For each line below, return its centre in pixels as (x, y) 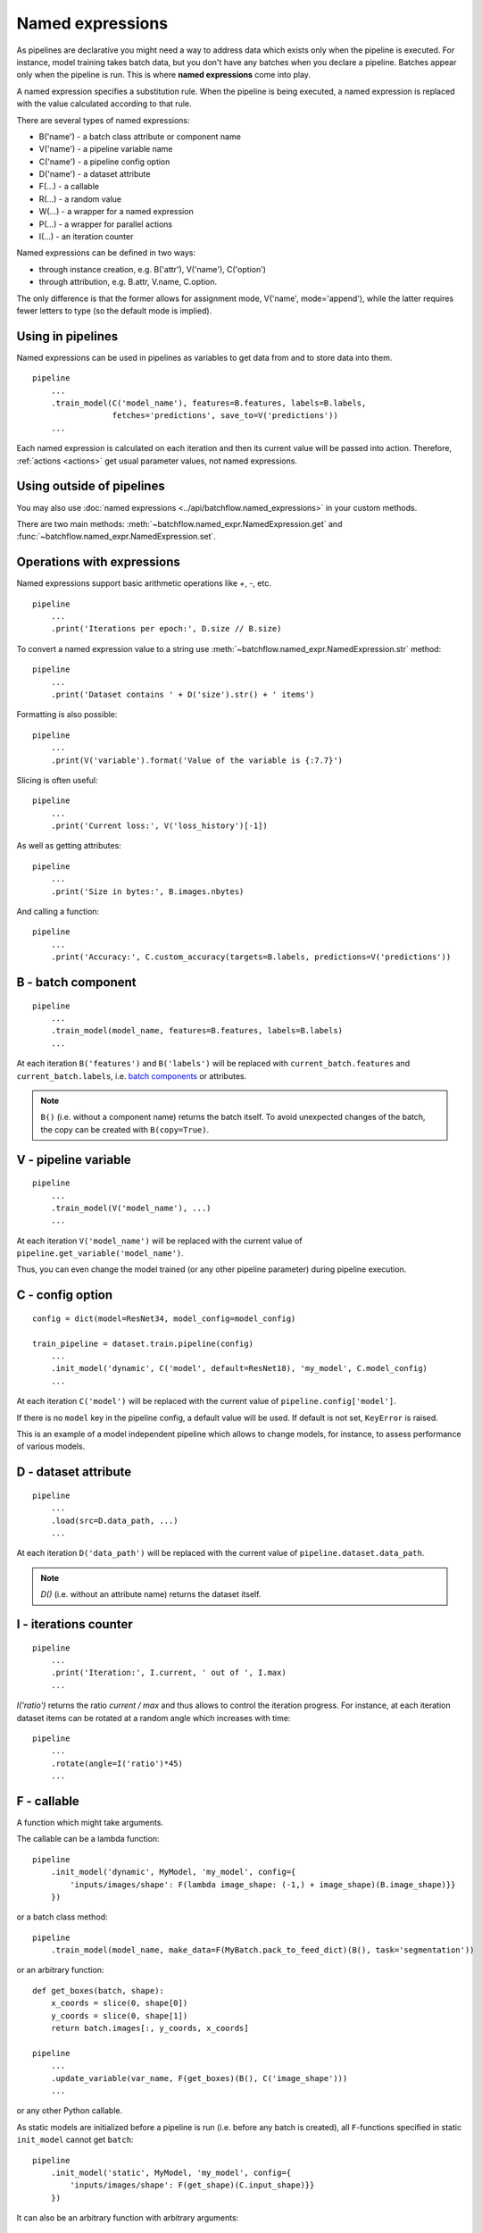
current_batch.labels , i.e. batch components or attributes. (132, 1075)
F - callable (48, 1801)
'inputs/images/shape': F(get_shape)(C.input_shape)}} (192, 2185)
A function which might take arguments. (90, 1822)
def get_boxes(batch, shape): (99, 1990)
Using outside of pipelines (91, 486)
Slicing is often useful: (57, 780)
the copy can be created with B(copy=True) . (125, 1129)
